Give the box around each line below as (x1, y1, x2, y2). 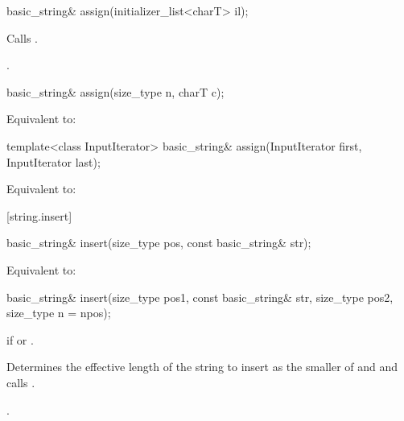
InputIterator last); (6, 153, 101, 170)
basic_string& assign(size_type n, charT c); (6, 83, 225, 100)
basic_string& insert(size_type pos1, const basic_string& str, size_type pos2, (6, 288, 394, 305)
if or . (6, 331, 34, 348)
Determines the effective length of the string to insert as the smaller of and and (6, 358, 398, 375)
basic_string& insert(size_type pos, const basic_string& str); (6, 234, 311, 251)
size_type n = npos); (6, 304, 111, 321)
